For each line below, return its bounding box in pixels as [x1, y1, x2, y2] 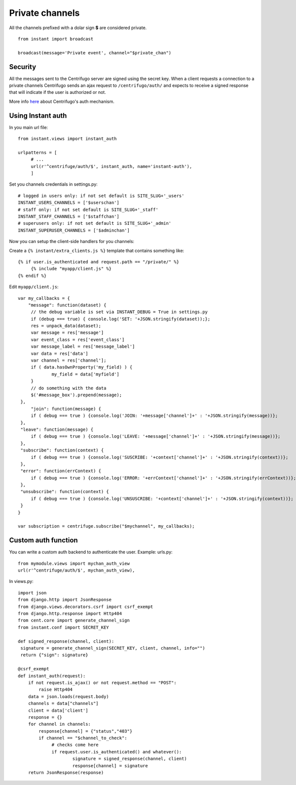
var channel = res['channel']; [31, 358, 107, 363]
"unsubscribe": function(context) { [20, 489, 110, 495]
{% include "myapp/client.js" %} [31, 266, 112, 272]
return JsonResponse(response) [28, 770, 104, 776]
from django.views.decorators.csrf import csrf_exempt [18, 604, 153, 610]
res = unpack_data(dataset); [31, 323, 101, 329]
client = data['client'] [28, 707, 88, 713]
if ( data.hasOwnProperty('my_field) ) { [31, 365, 133, 370]
